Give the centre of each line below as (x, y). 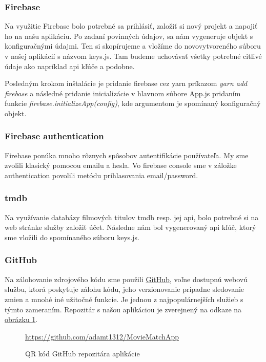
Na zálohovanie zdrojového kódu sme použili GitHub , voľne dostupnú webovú (126, 279)
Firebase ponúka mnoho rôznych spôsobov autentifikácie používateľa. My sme (127, 155)
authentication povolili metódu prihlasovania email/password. (101, 175)
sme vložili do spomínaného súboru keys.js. (72, 237)
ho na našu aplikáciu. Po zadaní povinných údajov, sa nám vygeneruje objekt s (129, 36)
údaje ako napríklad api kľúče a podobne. (70, 66)
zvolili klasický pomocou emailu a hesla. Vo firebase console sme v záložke (121, 165)
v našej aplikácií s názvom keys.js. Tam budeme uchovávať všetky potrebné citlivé (133, 56)
